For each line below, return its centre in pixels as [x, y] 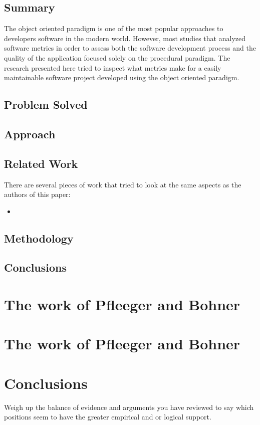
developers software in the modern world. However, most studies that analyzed [125, 38]
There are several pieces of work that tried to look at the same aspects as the [123, 184]
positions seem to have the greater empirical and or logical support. [108, 417]
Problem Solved [46, 104]
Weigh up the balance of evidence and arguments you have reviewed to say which [129, 407]
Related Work [41, 163]
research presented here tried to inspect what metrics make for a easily [113, 67]
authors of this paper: [37, 194]
